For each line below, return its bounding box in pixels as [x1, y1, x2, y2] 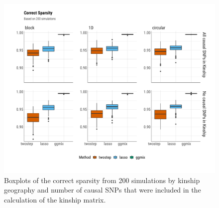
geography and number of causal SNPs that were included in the [4, 185, 201, 195]
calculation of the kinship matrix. [4, 194, 106, 205]
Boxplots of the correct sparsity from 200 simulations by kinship [4, 175, 200, 185]
